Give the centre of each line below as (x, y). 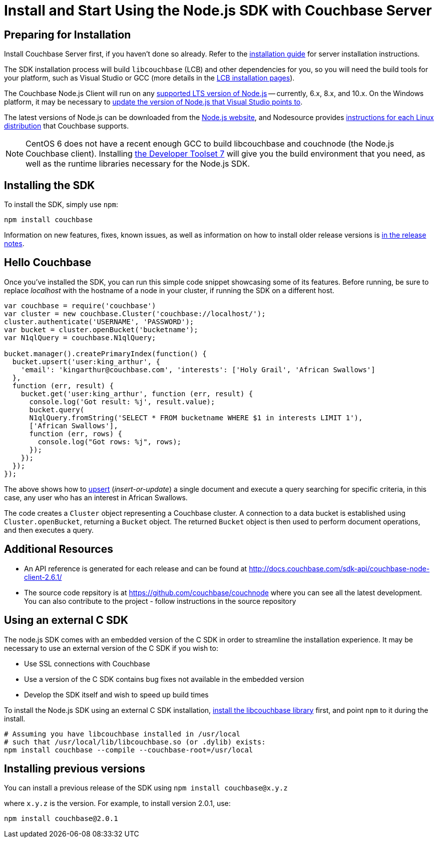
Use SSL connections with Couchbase (87, 663)
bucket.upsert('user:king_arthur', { (86, 361)
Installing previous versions (75, 768)
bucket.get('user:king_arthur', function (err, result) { (137, 393)
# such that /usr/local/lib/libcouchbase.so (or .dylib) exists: (135, 742)
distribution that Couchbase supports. (67, 126)
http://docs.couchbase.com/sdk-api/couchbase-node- (339, 568)
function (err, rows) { (76, 434)
